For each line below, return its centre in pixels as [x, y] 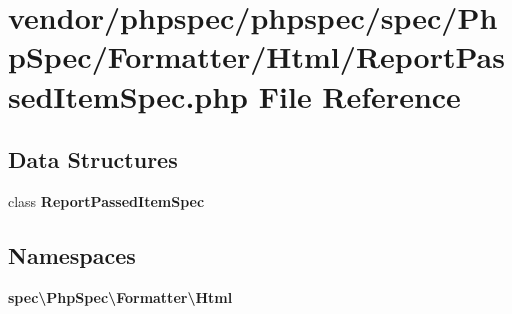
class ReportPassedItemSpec [106, 200]
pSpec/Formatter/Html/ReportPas [256, 56]
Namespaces [72, 254]
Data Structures [93, 159]
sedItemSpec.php [128, 95]
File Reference [359, 95]
